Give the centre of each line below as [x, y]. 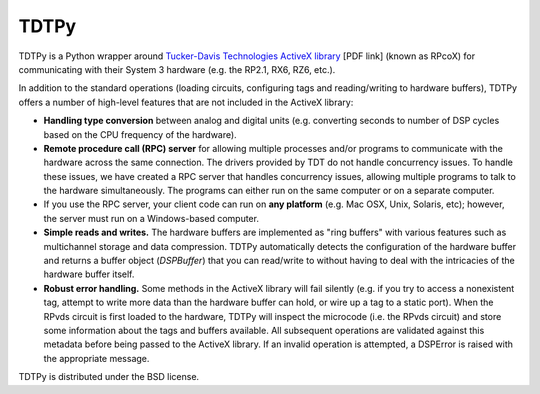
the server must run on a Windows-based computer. [151, 218]
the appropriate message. [96, 358]
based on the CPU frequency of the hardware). [140, 134]
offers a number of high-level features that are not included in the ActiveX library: [186, 102]
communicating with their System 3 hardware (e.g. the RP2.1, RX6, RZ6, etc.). [177, 69]
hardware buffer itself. [89, 274]
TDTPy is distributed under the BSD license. [109, 377]
